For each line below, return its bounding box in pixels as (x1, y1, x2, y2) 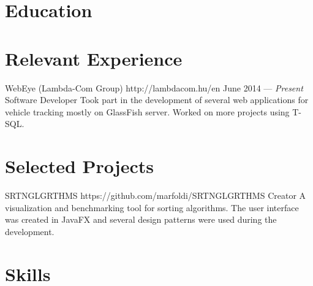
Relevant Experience (5, 45, 183, 71)
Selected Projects (5, 153, 154, 179)
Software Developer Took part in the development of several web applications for (5, 93, 309, 106)
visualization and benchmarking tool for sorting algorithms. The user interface (5, 201, 299, 214)
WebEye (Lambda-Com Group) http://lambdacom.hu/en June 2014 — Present (5, 81, 303, 94)
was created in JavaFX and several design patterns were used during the (5, 213, 277, 226)
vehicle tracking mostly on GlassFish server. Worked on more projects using (5, 105, 290, 118)
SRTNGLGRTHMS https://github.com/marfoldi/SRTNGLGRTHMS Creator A (5, 189, 306, 201)
